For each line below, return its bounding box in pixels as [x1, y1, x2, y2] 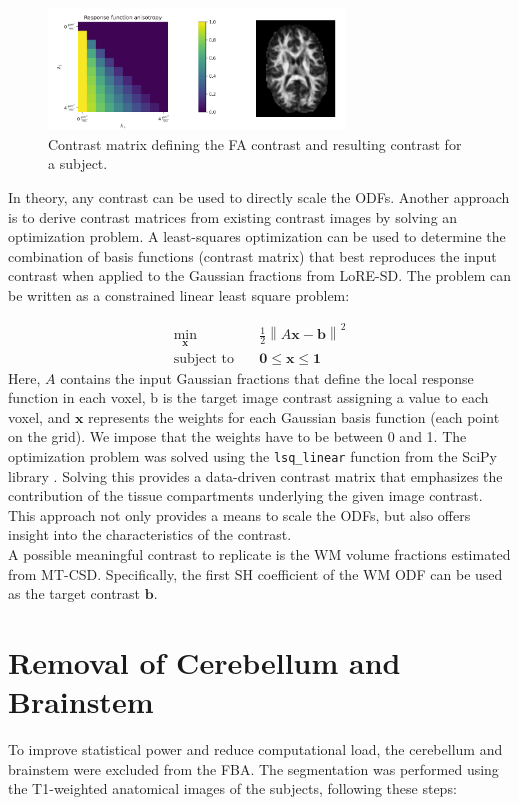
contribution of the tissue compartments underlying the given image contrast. [8, 485, 483, 506]
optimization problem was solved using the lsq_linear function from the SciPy [8, 446, 498, 467]
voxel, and [8, 406, 71, 427]
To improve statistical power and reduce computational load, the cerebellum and [8, 739, 503, 760]
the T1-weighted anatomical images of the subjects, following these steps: [8, 778, 457, 799]
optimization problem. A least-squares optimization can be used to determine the [8, 226, 506, 247]
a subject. [48, 153, 108, 174]
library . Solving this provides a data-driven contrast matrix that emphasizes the [8, 465, 503, 486]
